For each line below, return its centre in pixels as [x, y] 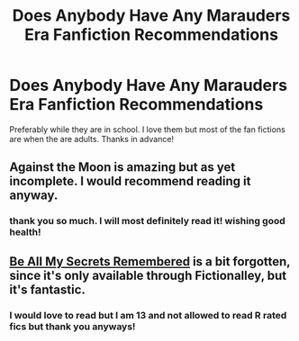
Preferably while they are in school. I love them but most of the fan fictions [147, 129]
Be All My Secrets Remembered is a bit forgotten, [150, 261]
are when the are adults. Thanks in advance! [91, 139]
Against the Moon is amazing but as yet [122, 167]
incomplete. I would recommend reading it [130, 181]
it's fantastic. [47, 289]
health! [26, 232]
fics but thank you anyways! [72, 327]
